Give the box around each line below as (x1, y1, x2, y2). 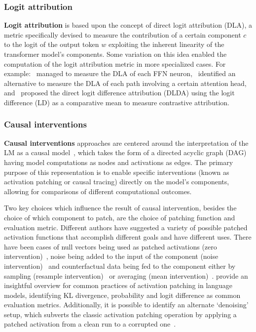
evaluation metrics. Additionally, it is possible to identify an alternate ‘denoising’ (4, 299, 249, 310)
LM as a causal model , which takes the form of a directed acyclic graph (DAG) (4, 147, 247, 158)
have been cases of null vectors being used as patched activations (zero (4, 241, 217, 251)
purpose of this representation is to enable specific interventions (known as (4, 166, 229, 177)
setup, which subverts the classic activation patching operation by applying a (4, 309, 237, 319)
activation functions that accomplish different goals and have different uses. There (4, 232, 252, 242)
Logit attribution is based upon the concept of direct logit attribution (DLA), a (4, 20, 253, 30)
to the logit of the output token (4, 39, 99, 49)
